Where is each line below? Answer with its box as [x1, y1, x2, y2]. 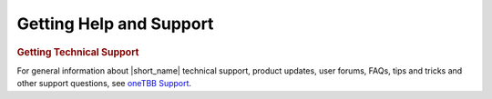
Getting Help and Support [16, 14, 214, 34]
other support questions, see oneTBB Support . [16, 78, 191, 89]
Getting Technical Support [16, 45, 139, 58]
